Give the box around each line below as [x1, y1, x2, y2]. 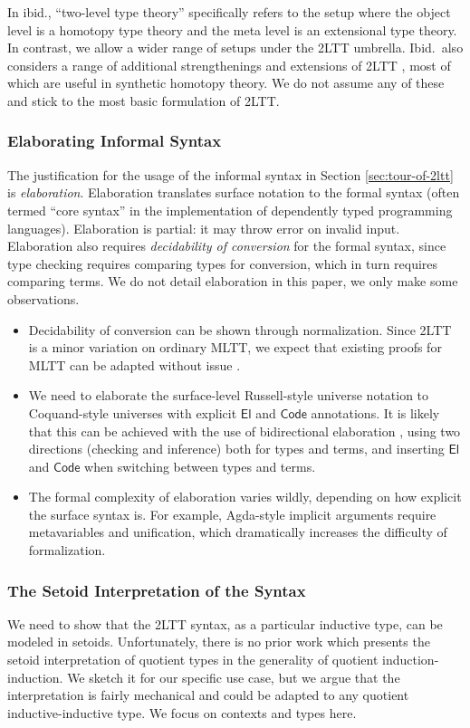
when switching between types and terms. [84, 456, 316, 475]
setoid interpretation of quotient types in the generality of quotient [7, 650, 379, 669]
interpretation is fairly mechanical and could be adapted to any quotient [7, 685, 409, 704]
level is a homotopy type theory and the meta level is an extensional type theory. [7, 20, 457, 39]
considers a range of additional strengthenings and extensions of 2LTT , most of [7, 55, 451, 74]
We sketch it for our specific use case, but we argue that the [67, 667, 400, 686]
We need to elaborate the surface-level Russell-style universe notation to [28, 386, 429, 405]
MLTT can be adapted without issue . [28, 355, 241, 374]
